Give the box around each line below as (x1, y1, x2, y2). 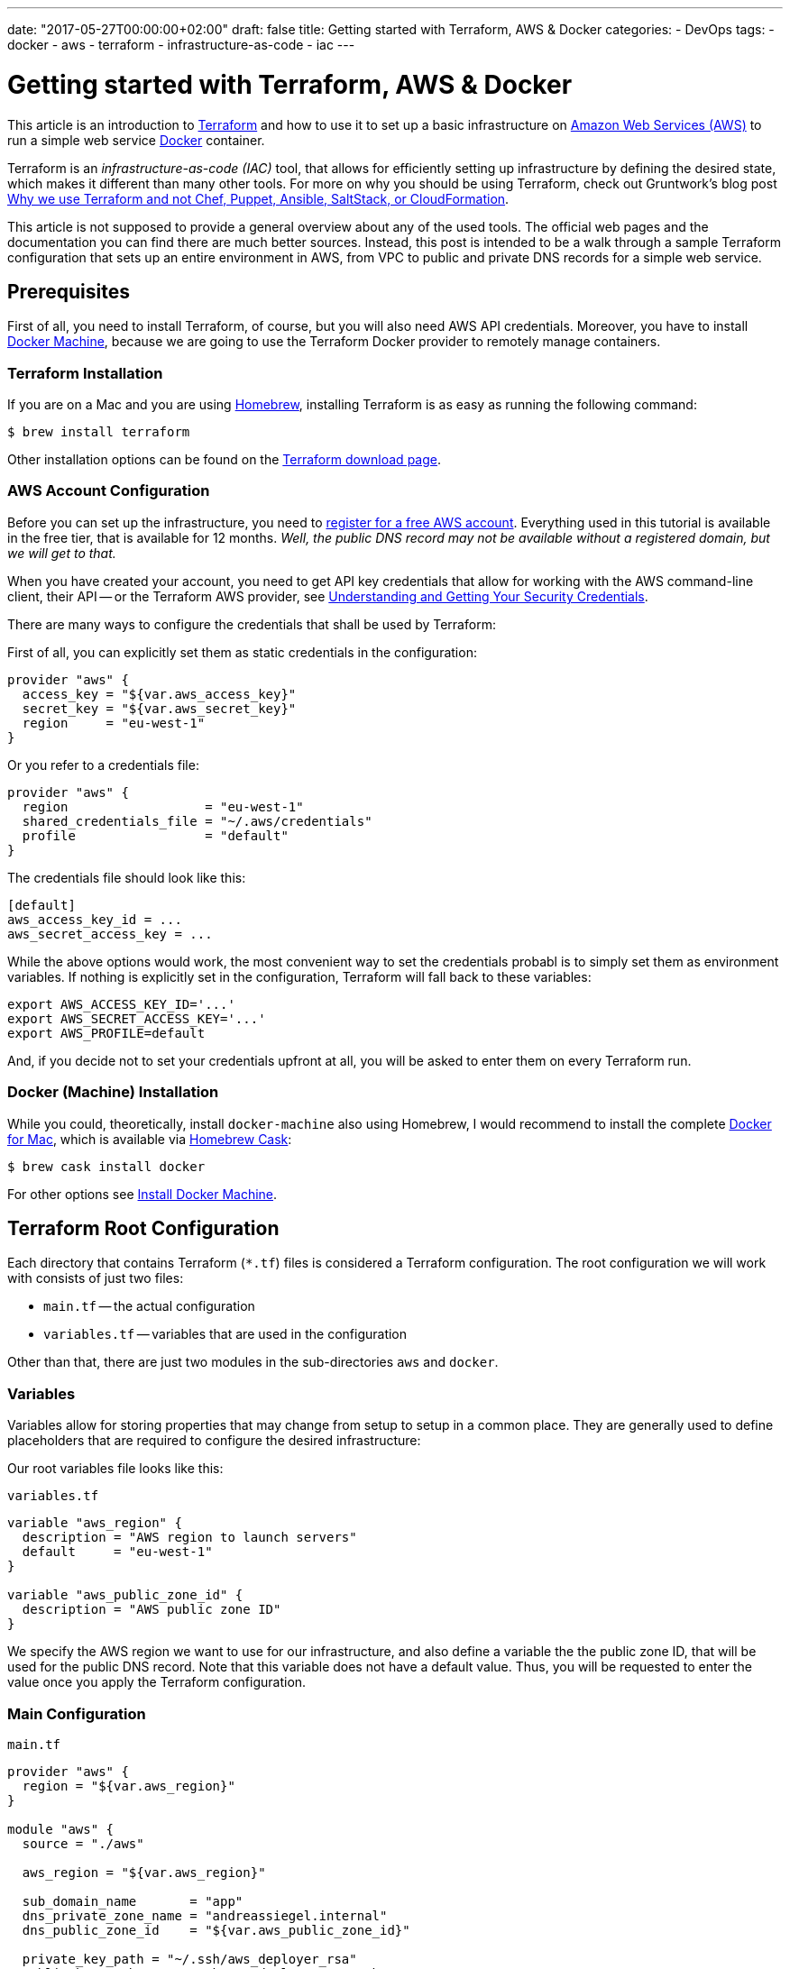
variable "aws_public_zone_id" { (7, 1588, 243, 1603)
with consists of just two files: (7, 1270, 184, 1287)
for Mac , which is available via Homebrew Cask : (7, 1131, 292, 1147)
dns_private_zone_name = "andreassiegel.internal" (22, 1908, 388, 1923)
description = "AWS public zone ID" (22, 1602, 281, 1617)
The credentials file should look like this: (7, 869, 246, 885)
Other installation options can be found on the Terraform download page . (7, 452, 441, 468)
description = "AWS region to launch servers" (22, 1530, 357, 1545)
